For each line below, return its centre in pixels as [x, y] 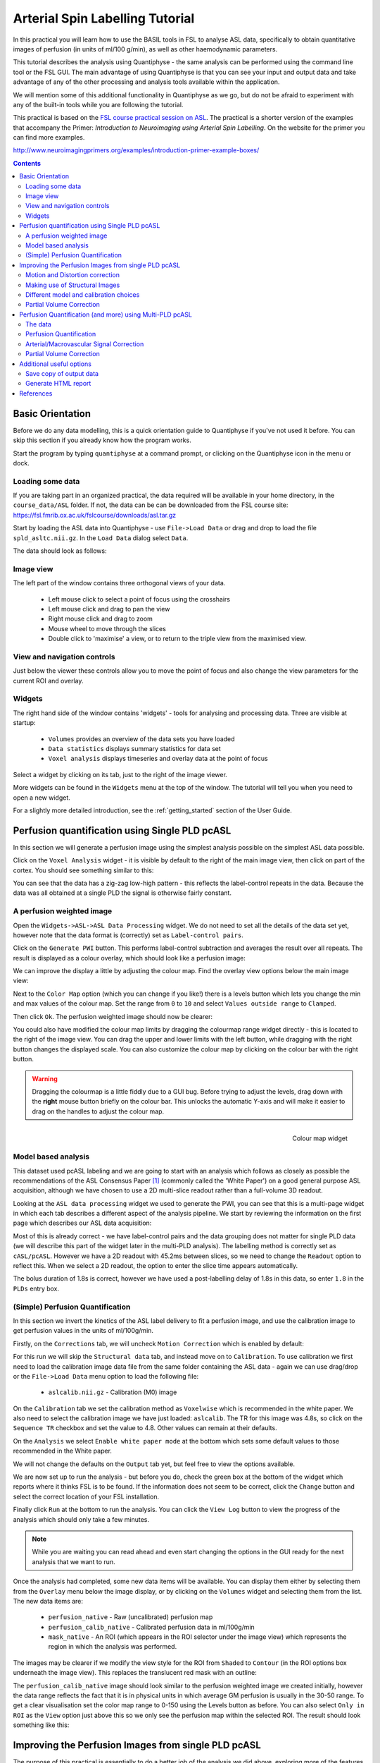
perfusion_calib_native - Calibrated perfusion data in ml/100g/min [151, 1627]
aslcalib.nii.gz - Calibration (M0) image [113, 1392]
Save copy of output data [62, 374]
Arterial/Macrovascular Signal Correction [85, 344]
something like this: [41, 1725]
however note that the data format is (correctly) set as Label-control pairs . [128, 935]
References [36, 393]
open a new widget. [42, 798]
